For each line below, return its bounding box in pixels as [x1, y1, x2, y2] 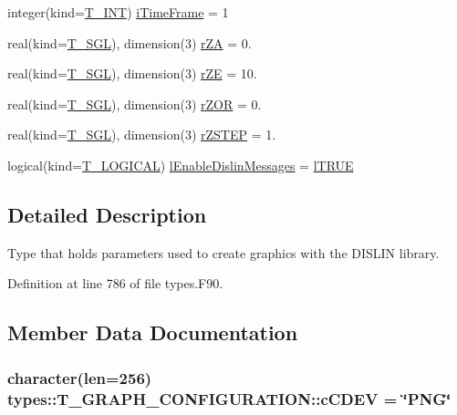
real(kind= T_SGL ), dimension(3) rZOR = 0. [7, 94, 262, 113]
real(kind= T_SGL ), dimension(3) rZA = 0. [7, 33, 252, 52]
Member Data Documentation [7, 318, 298, 347]
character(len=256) [7, 366, 152, 389]
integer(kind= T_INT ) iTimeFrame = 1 [7, 3, 229, 21]
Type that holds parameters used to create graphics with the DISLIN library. [7, 243, 440, 262]
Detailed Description [7, 200, 207, 228]
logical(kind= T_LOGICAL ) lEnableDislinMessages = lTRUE [7, 155, 354, 174]
